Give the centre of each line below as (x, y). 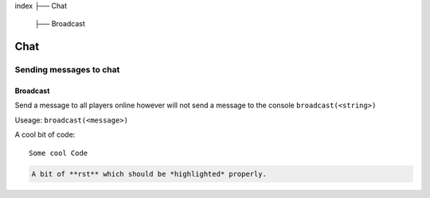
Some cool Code (59, 153)
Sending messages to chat (67, 70)
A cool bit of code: (45, 134)
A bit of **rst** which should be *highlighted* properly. (149, 174)
